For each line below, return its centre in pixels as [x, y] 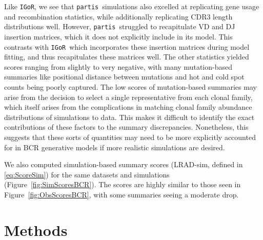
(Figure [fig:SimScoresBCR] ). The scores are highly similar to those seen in [123, 184]
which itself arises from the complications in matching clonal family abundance [128, 107]
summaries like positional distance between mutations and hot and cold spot [124, 77]
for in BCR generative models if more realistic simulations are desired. [115, 147]
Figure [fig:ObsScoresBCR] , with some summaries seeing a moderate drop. [122, 194]
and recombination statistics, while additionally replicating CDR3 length [118, 16]
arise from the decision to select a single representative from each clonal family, [128, 97]
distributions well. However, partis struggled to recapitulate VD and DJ [120, 26]
